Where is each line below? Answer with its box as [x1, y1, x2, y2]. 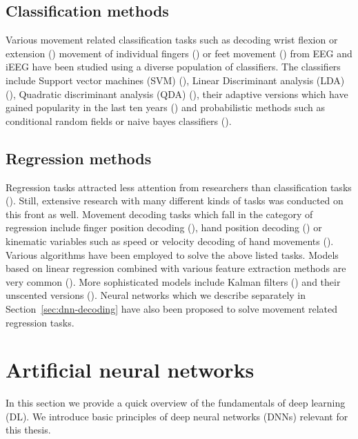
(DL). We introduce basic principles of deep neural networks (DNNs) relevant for [6, 409, 348, 423]
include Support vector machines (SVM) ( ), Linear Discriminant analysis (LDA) [6, 72, 345, 87]
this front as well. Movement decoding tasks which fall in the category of [6, 206, 313, 221]
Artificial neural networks [6, 355, 255, 384]
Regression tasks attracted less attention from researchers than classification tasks [6, 179, 352, 194]
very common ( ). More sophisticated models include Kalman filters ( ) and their [6, 274, 341, 289]
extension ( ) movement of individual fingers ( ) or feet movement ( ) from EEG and [6, 46, 352, 60]
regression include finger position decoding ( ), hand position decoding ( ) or [6, 220, 322, 235]
